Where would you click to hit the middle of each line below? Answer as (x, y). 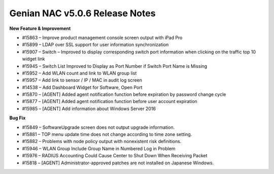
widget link (33, 59)
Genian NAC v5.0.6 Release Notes (82, 13)
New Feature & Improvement (40, 28)
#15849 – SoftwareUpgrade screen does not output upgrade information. (98, 127)
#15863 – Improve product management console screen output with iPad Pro (102, 38)
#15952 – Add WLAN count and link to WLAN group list (79, 73)
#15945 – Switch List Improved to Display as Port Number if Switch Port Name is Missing (115, 66)
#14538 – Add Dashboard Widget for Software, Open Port (82, 87)
